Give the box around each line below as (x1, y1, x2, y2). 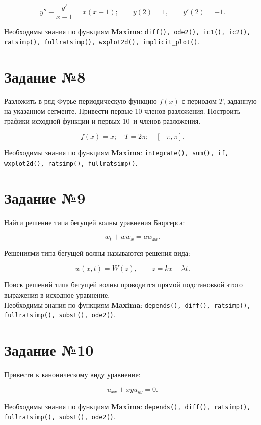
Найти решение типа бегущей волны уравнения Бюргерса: (4, 217, 185, 227)
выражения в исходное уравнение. (4, 289, 110, 300)
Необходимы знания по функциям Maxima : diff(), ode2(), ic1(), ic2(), (4, 26, 251, 37)
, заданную (223, 95, 257, 106)
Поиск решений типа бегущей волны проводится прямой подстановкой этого (4, 279, 243, 290)
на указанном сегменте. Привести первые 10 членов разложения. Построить (4, 105, 241, 116)
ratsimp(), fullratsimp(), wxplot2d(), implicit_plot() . (4, 36, 200, 46)
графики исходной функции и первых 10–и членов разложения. (4, 115, 201, 126)
